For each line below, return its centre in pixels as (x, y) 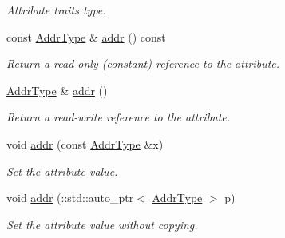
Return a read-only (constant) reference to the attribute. (143, 63)
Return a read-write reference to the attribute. (119, 117)
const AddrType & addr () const (86, 36)
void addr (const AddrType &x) (85, 143)
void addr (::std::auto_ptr (70, 198)
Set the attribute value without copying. (102, 224)
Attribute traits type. (56, 10)
